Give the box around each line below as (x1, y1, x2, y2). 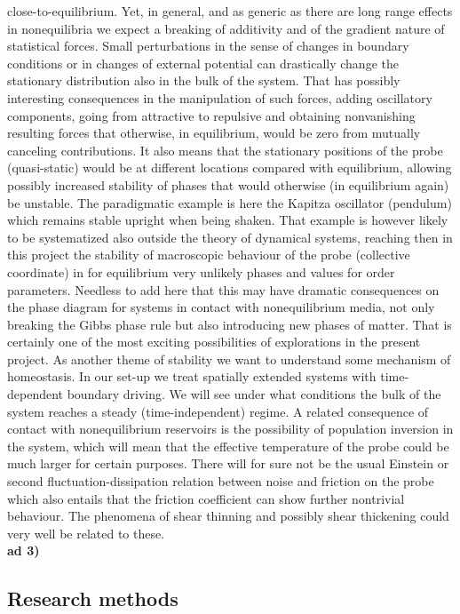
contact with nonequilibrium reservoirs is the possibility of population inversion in (7, 419, 454, 438)
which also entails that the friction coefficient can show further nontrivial (7, 489, 405, 507)
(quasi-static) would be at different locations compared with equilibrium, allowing (7, 158, 452, 177)
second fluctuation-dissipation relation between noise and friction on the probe (7, 472, 434, 490)
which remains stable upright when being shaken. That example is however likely (7, 211, 448, 229)
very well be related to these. (7, 523, 165, 542)
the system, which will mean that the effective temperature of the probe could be (7, 436, 449, 455)
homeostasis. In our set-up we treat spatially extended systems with (7, 367, 377, 386)
